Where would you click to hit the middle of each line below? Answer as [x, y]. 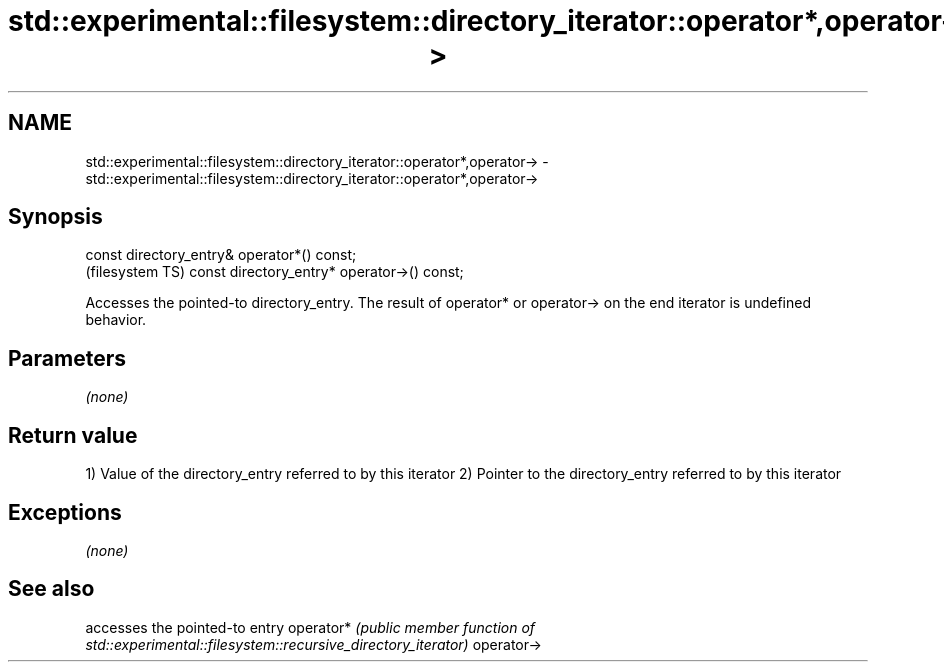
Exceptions [65, 512]
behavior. [116, 320]
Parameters [67, 358]
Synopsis [55, 217]
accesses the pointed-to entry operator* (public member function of [310, 627]
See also [51, 589]
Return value [73, 435]
